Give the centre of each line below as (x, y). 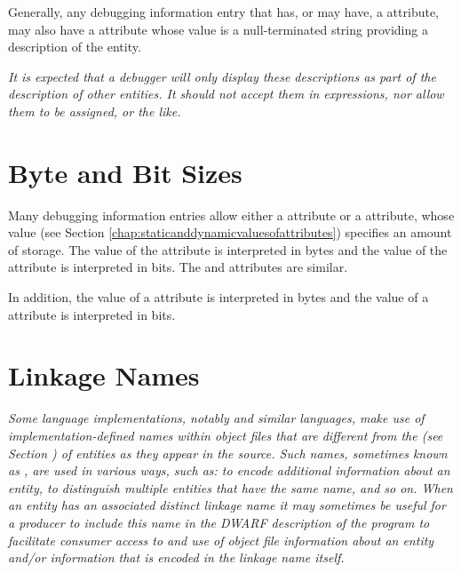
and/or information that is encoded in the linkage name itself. (176, 557)
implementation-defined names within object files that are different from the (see (226, 435)
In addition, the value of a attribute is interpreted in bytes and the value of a (219, 297)
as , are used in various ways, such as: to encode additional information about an (229, 470)
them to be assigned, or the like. (95, 111)
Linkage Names (104, 375)
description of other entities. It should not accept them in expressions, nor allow (226, 94)
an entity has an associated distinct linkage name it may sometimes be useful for (227, 505)
